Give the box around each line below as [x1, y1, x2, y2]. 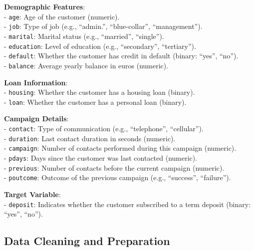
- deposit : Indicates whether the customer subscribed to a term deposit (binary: [4, 199, 251, 209]
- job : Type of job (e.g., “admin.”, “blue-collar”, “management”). [4, 21, 203, 31]
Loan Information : [4, 77, 68, 87]
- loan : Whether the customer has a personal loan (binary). [4, 96, 187, 107]
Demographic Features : [4, 1, 85, 11]
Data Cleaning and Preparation [4, 233, 170, 249]
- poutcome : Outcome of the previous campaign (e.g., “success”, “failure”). [4, 172, 231, 183]
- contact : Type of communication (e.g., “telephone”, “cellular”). [4, 123, 204, 134]
